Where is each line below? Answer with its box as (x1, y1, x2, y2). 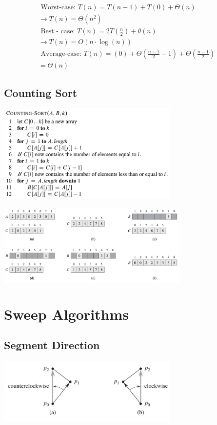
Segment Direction (4, 337, 100, 353)
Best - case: (40, 28, 75, 35)
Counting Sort (4, 85, 78, 100)
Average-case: (40, 50, 81, 58)
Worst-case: (40, 4, 76, 11)
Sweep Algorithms (4, 304, 129, 324)
